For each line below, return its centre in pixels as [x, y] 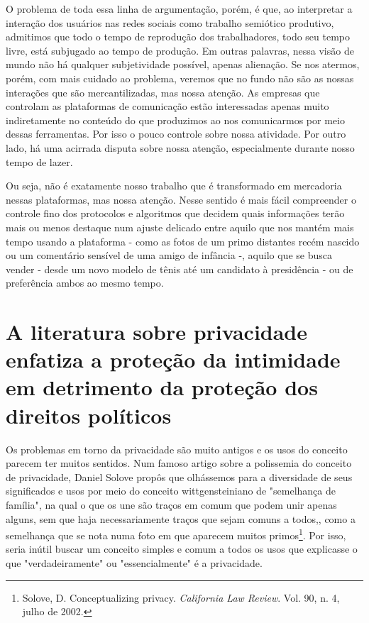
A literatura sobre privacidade [157, 332]
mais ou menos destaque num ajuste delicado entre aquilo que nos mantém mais [180, 227]
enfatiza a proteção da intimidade [173, 359]
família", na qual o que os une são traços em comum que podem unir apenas [171, 504]
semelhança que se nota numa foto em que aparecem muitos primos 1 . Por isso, [176, 534]
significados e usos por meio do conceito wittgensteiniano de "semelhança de [171, 491]
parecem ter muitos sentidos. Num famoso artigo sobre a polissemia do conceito [179, 463]
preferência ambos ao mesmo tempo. [85, 283]
